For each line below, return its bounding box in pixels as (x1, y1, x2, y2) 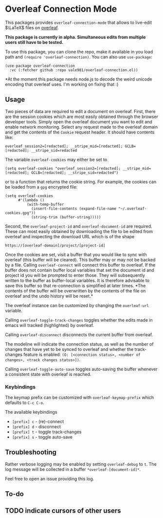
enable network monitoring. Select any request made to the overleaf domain (5, 124, 158, 130)
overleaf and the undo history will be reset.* (5, 293, 93, 299)
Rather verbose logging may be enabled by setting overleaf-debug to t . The (5, 461, 157, 467)
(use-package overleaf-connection (5, 63, 75, 68)
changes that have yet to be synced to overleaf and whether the (5, 346, 134, 352)
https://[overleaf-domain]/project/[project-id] (5, 243, 106, 248)
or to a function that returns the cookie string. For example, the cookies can (5, 179, 157, 185)
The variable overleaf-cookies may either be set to (5, 156, 108, 162)
